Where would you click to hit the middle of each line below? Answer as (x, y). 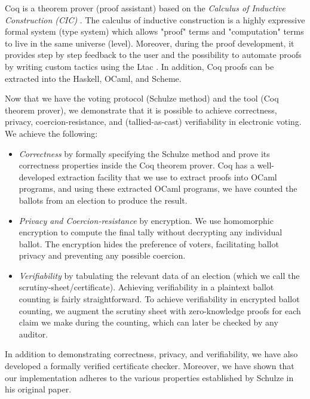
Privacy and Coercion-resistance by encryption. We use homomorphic (146, 220)
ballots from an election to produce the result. (103, 200)
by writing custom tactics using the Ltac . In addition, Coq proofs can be (139, 66)
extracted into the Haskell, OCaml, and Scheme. (93, 78)
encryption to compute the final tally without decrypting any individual (151, 232)
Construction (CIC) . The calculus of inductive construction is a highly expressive (155, 19)
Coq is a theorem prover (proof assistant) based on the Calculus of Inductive (145, 8)
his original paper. (38, 389)
